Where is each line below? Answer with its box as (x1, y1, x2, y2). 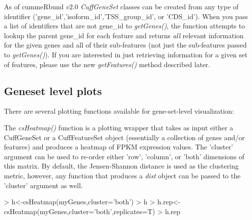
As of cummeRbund (4, 1, 64, 11)
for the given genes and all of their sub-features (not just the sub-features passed (4, 40, 247, 50)
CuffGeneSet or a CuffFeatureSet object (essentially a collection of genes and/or (4, 132, 245, 142)
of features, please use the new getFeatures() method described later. (4, 59, 210, 69)
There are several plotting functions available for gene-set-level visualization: (4, 106, 234, 116)
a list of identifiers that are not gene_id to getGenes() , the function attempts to (4, 21, 245, 31)
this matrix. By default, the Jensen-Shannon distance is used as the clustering (4, 161, 239, 171)
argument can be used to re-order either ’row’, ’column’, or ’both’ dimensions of (4, 151, 245, 161)
